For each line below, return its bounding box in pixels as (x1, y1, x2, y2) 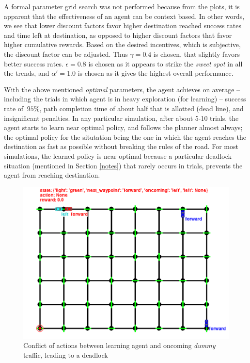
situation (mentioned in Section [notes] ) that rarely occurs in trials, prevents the (4, 160, 243, 170)
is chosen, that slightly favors (153, 49, 240, 59)
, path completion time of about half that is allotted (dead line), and (39, 103, 244, 113)
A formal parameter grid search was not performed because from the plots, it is (4, 1, 240, 11)
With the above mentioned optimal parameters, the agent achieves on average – (4, 84, 240, 94)
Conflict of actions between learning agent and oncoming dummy (23, 340, 216, 350)
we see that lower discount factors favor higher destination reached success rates (4, 20, 241, 31)
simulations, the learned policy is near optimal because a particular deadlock (4, 150, 232, 161)
